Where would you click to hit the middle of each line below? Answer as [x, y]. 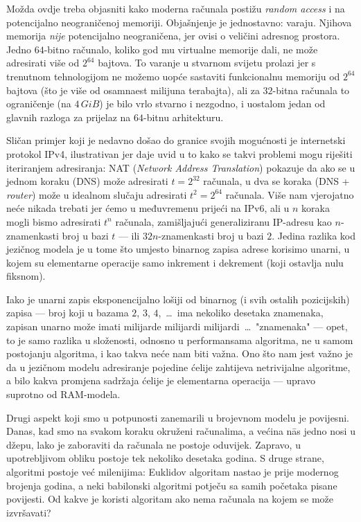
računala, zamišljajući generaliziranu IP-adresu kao [223, 221]
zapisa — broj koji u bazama [68, 313]
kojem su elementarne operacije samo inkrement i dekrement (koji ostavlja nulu [175, 262]
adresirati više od [43, 63]
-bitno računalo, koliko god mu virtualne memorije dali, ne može [181, 49]
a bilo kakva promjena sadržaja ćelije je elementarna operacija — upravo [161, 380]
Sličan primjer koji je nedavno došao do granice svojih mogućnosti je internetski [176, 140]
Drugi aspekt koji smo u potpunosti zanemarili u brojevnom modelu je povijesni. [178, 417]
